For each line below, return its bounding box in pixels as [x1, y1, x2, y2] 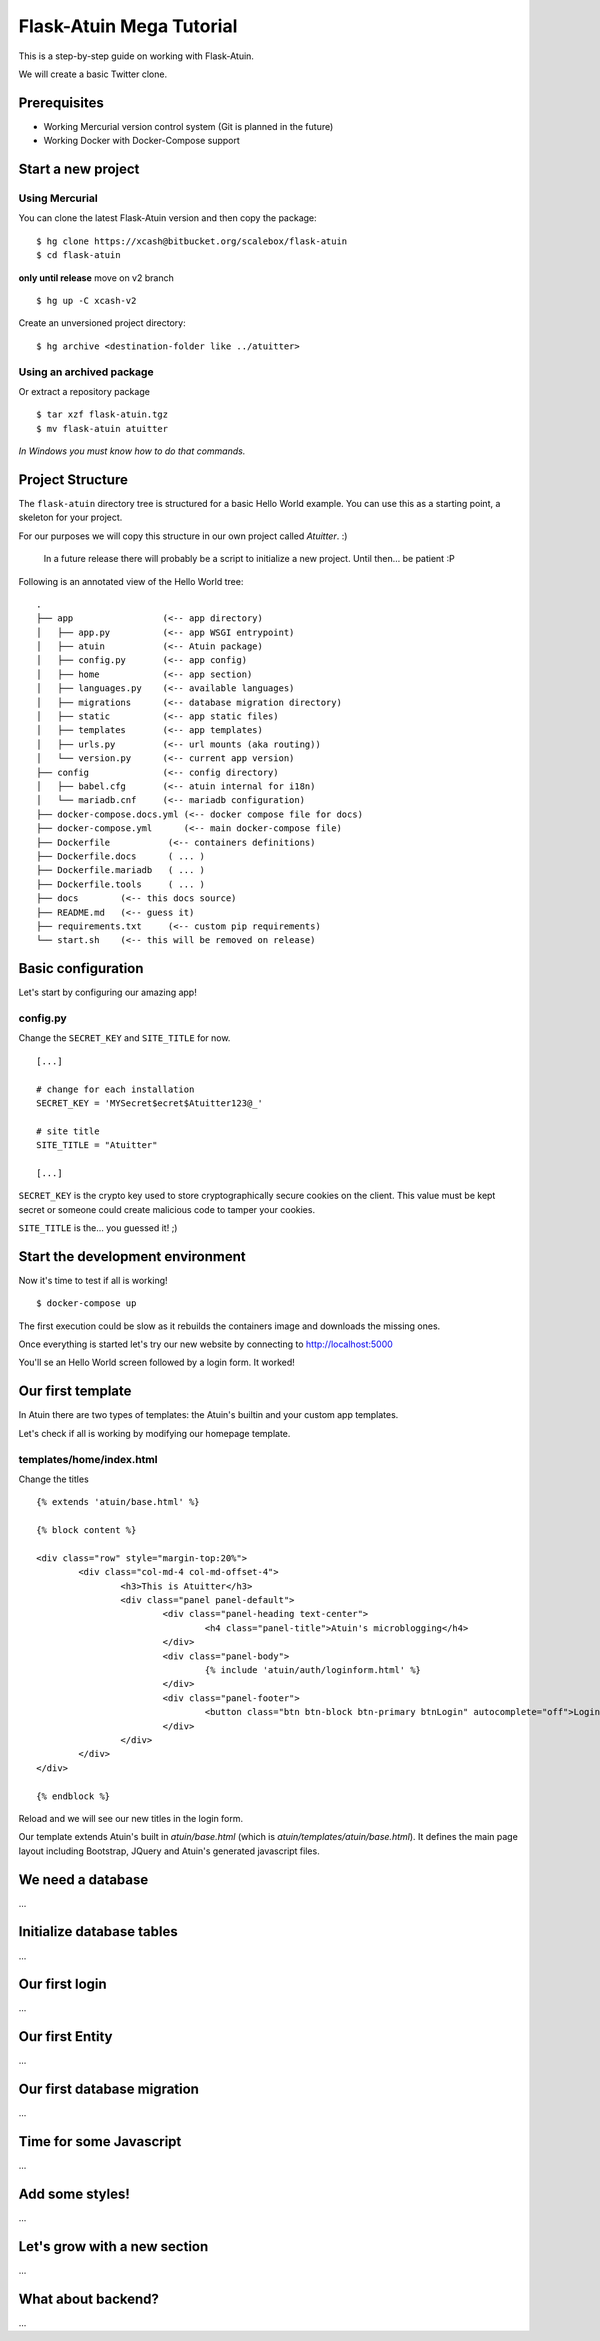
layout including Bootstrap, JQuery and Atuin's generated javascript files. [18, 1845, 320, 1857]
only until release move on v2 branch [18, 271, 174, 284]
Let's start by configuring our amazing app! [18, 986, 197, 999]
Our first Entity [18, 2028, 113, 2045]
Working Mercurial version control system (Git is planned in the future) [43, 120, 334, 132]
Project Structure [18, 471, 129, 488]
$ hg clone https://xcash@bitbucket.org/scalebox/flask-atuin [36, 235, 348, 247]
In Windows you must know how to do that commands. [18, 445, 246, 457]
